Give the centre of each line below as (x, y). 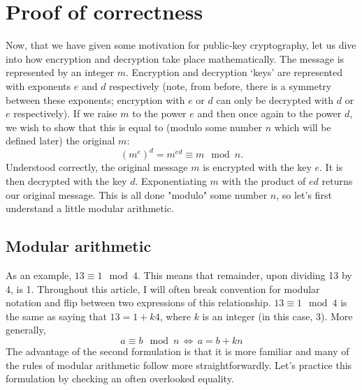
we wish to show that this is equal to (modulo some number (134, 127)
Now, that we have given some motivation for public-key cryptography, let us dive (181, 45)
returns (337, 180)
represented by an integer (60, 72)
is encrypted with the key (257, 167)
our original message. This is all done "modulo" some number (137, 194)
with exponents (38, 85)
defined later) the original (60, 141)
